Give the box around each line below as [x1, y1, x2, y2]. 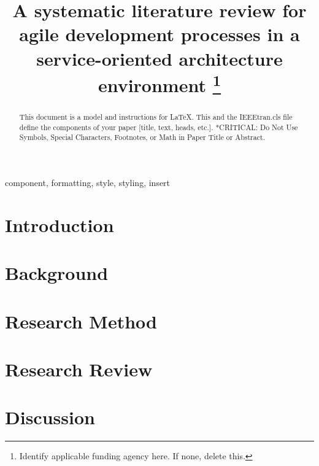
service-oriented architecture [36, 45, 283, 71]
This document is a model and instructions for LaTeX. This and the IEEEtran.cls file [19, 112, 293, 122]
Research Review [5, 356, 153, 381]
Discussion [5, 405, 95, 430]
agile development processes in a [19, 21, 300, 47]
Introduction [5, 212, 114, 237]
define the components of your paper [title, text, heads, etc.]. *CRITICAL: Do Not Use [19, 122, 298, 132]
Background [5, 260, 109, 285]
